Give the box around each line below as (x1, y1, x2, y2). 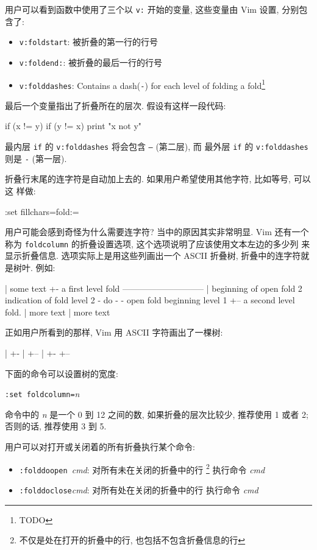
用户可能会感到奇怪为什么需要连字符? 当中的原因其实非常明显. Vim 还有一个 (5, 225, 309, 238)
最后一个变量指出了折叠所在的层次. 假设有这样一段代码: (5, 99, 226, 111)
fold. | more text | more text (5, 305, 110, 318)
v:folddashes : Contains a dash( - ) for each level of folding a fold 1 (19, 77, 266, 91)
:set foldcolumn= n (5, 387, 80, 400)
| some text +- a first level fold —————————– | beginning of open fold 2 (5, 281, 302, 294)
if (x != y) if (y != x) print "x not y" (5, 119, 142, 132)
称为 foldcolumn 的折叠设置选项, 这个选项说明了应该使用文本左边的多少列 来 (5, 237, 310, 250)
